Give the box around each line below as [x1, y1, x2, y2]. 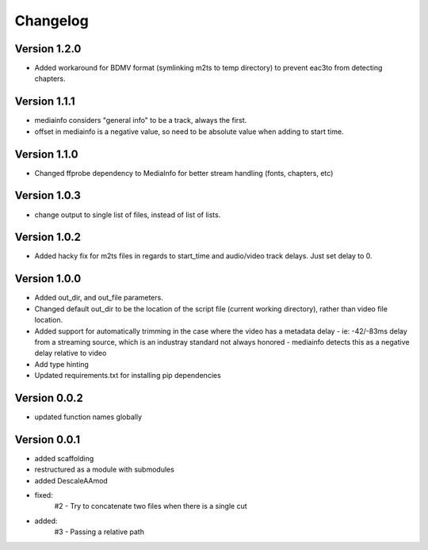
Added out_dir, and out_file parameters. [34, 293, 164, 303]
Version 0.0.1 [14, 433, 81, 446]
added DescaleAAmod [34, 476, 109, 485]
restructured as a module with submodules [34, 464, 174, 475]
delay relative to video [34, 349, 107, 358]
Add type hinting [34, 359, 89, 369]
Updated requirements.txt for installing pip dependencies [34, 371, 221, 380]
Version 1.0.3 [14, 189, 81, 202]
